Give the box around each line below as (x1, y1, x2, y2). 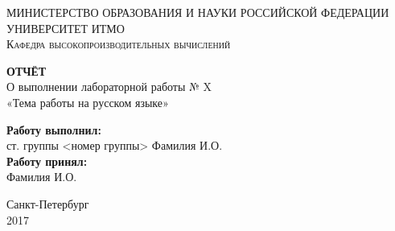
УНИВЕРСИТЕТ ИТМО (6, 19, 125, 36)
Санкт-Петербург (6, 195, 89, 212)
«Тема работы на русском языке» (6, 93, 169, 110)
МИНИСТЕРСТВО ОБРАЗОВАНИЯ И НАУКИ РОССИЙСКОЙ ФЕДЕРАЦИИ (6, 4, 389, 20)
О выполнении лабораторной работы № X (6, 78, 212, 95)
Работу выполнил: (6, 121, 101, 138)
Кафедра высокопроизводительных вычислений (6, 35, 231, 52)
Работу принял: (6, 152, 88, 169)
